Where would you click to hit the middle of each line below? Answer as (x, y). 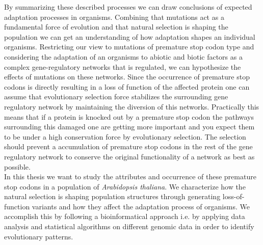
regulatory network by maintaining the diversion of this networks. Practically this (132, 106)
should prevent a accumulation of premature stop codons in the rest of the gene (128, 146)
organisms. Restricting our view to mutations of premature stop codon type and (129, 47)
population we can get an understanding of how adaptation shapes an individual (130, 36)
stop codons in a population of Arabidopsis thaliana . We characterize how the (125, 186)
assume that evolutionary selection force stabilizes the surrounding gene (116, 97)
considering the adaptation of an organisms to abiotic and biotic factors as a (123, 56)
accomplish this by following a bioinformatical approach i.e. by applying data (125, 216)
